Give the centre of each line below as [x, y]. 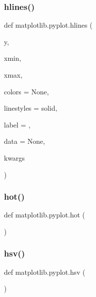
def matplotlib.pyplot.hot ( [45, 215]
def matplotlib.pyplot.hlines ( [48, 25]
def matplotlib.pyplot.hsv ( [45, 272]
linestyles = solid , [31, 108]
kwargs [15, 157]
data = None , [24, 141]
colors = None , [26, 91]
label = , [17, 124]
